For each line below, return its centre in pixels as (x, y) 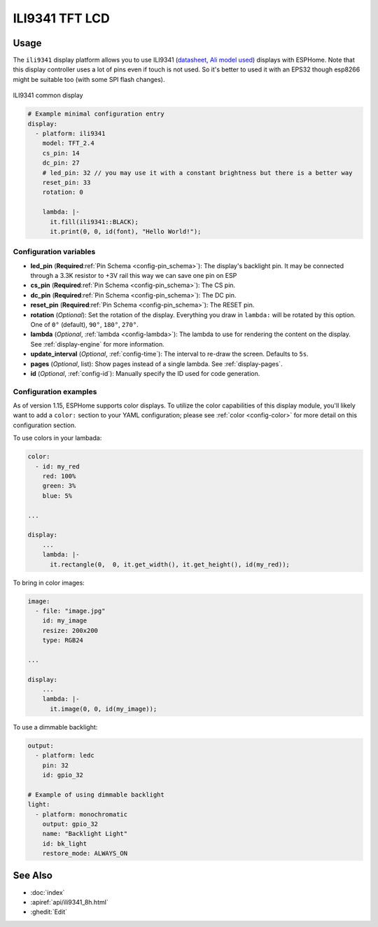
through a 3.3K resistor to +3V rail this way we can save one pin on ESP (134, 276)
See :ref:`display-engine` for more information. (97, 344)
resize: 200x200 (70, 630)
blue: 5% (57, 496)
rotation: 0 (63, 192)
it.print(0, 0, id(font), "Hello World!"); (126, 231)
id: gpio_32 (63, 775)
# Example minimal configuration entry (96, 114)
